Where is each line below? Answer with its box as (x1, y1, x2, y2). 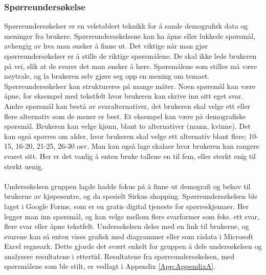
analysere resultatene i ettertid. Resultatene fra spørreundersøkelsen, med (4, 250, 235, 261)
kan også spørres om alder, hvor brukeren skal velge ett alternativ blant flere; (4, 130, 247, 141)
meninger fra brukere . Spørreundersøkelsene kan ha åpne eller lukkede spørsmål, (4, 30, 256, 41)
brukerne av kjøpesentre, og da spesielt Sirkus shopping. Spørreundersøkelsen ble (4, 191, 258, 201)
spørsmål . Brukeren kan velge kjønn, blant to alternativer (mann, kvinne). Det (4, 121, 251, 131)
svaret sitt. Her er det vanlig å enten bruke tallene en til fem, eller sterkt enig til (4, 150, 256, 161)
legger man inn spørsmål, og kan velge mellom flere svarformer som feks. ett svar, (4, 211, 259, 221)
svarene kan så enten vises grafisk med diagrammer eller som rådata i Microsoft (4, 231, 254, 241)
